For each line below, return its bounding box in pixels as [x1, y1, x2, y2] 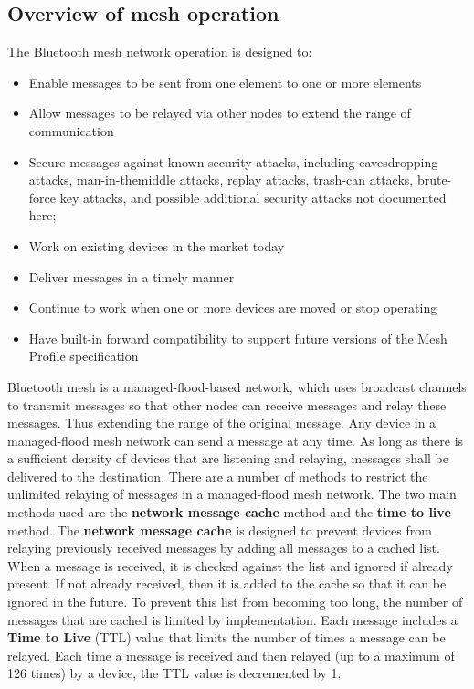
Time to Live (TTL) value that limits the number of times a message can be [7, 628, 446, 647]
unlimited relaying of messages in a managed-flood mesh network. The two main [7, 484, 457, 503]
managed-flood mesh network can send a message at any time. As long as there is [7, 430, 464, 450]
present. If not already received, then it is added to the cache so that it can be [7, 574, 447, 593]
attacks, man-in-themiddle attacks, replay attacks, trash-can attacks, [28, 170, 414, 189]
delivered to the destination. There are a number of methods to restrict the [7, 466, 428, 485]
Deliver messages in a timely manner [28, 267, 235, 286]
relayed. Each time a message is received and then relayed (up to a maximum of [7, 645, 455, 664]
